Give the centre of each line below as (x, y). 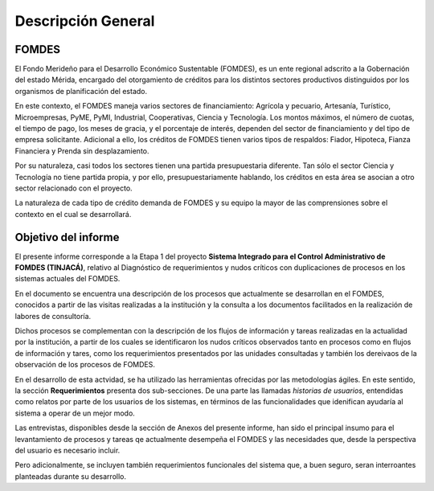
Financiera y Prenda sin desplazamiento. (82, 151)
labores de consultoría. (53, 316)
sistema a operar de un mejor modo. (75, 413)
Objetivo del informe (67, 237)
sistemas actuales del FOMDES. (68, 279)
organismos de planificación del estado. (81, 91)
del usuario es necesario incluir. (68, 450)
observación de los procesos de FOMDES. (85, 365)
